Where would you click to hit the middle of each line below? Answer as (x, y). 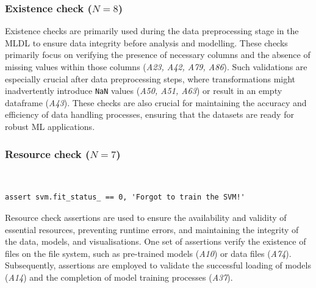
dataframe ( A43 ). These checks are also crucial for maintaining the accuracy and (156, 102)
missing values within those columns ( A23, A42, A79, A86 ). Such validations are (156, 67)
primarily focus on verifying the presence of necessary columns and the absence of (158, 55)
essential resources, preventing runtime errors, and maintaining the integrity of (152, 229)
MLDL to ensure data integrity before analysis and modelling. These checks (146, 42)
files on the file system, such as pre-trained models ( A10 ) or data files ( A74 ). (148, 253)
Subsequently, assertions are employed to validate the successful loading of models (158, 265)
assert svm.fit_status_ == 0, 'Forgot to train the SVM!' (125, 197)
